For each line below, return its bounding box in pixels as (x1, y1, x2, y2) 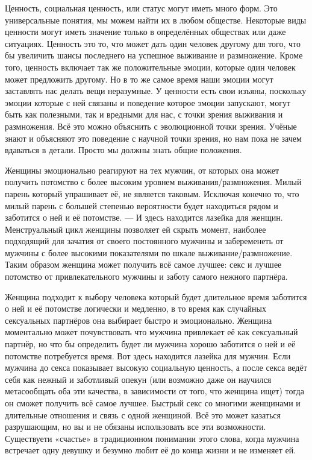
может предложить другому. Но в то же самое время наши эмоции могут (5, 72, 273, 85)
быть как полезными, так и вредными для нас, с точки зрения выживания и (5, 108, 283, 121)
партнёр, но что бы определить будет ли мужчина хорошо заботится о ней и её (5, 338, 296, 350)
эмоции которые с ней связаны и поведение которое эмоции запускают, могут (5, 96, 291, 109)
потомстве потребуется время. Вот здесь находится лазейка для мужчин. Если (5, 349, 291, 362)
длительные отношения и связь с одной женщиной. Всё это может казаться (5, 408, 281, 421)
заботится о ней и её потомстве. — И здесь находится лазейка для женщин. (5, 211, 283, 224)
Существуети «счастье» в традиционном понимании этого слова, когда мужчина (5, 432, 299, 444)
